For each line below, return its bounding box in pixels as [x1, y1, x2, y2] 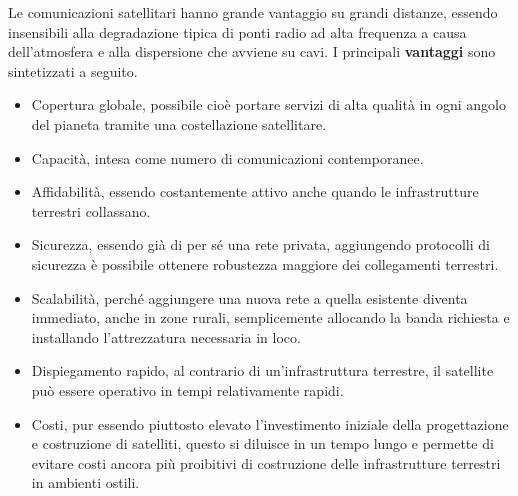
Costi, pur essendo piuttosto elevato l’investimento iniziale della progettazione [31, 413, 509, 434]
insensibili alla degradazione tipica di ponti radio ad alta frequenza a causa [8, 21, 467, 42]
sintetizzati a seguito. [8, 60, 138, 81]
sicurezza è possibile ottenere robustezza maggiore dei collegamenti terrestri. [31, 253, 499, 274]
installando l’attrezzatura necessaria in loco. [31, 326, 301, 347]
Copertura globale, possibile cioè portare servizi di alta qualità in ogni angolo [31, 94, 506, 115]
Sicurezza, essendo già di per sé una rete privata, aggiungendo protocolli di [31, 234, 490, 255]
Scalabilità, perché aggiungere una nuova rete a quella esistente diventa [31, 287, 468, 308]
